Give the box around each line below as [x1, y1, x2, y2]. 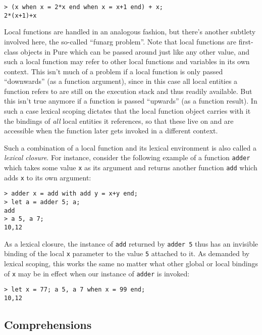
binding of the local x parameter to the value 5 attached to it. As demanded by [4, 248, 250, 259]
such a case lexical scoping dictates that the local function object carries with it [4, 106, 251, 116]
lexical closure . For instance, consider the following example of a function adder [4, 152, 250, 163]
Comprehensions [4, 316, 92, 332]
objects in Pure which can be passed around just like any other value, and [20, 46, 250, 57]
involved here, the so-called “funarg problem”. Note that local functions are [4, 36, 236, 46]
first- [238, 36, 253, 46]
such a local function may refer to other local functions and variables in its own [4, 56, 250, 67]
